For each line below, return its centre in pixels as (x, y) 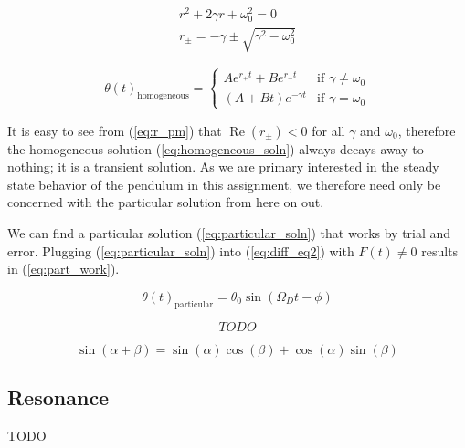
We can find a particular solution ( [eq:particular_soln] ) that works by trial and (229, 232)
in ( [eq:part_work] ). (63, 269)
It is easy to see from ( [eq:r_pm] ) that (115, 130)
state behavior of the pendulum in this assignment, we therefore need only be (224, 184)
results (440, 250)
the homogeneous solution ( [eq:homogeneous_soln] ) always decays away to (216, 148)
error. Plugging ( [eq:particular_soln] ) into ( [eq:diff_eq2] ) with (181, 250)
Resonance (58, 396)
